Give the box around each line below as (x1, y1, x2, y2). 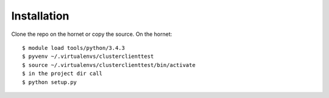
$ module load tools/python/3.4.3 (22, 44, 125, 51)
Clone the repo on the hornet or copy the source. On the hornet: (11, 30, 172, 38)
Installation (11, 9, 69, 23)
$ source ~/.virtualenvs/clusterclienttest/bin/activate (22, 61, 196, 68)
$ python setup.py (22, 79, 77, 85)
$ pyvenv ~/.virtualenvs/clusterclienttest (22, 53, 154, 60)
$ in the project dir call (22, 70, 103, 77)
